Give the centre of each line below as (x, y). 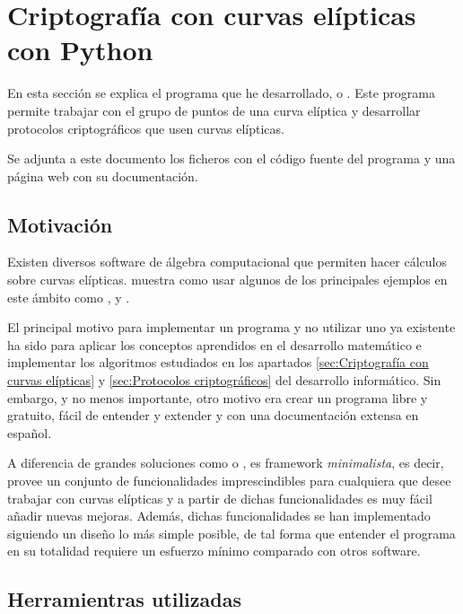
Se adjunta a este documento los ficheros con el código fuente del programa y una (231, 158)
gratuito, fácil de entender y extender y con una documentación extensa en (213, 415)
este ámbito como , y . (69, 297)
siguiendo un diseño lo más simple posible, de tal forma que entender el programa (231, 533)
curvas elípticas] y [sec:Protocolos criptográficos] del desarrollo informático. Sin (224, 380)
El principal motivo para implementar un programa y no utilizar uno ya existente (231, 327)
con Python (80, 50)
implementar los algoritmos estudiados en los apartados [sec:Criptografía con (218, 362)
